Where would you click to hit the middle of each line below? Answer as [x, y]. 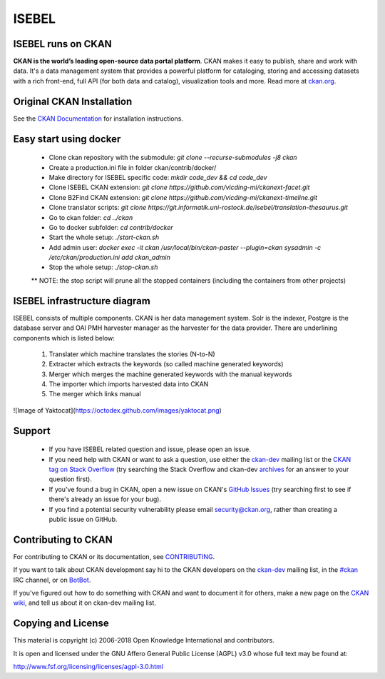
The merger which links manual [95, 394]
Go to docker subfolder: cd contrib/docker [111, 227]
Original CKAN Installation [73, 101]
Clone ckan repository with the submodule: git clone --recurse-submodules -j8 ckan [173, 158]
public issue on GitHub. [83, 519]
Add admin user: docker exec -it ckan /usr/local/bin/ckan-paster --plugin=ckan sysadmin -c [185, 247]
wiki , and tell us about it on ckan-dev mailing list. [84, 603]
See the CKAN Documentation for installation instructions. [98, 119]
